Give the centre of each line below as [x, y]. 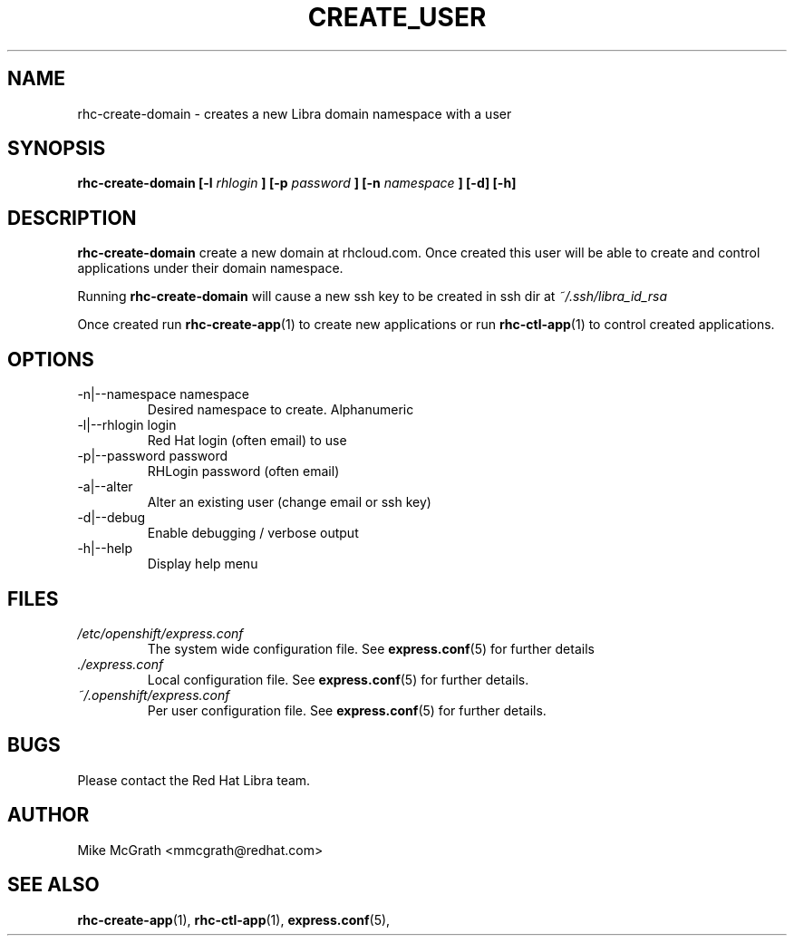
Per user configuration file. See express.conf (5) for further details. [347, 710]
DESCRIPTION [72, 218]
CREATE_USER [397, 17]
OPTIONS [51, 359]
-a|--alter [105, 487]
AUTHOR [48, 815]
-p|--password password [152, 456]
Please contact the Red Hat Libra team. [194, 780]
